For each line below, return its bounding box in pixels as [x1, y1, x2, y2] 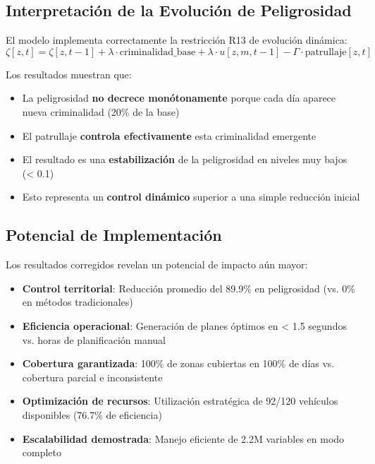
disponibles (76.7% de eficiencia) [22, 407, 162, 422]
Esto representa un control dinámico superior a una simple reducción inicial [22, 189, 360, 204]
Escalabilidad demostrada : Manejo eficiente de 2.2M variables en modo [22, 431, 345, 446]
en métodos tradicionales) [22, 295, 133, 309]
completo [22, 445, 62, 460]
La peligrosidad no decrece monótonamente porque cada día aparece [22, 90, 336, 105]
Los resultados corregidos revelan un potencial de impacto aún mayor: [6, 257, 308, 272]
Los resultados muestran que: [6, 66, 132, 81]
